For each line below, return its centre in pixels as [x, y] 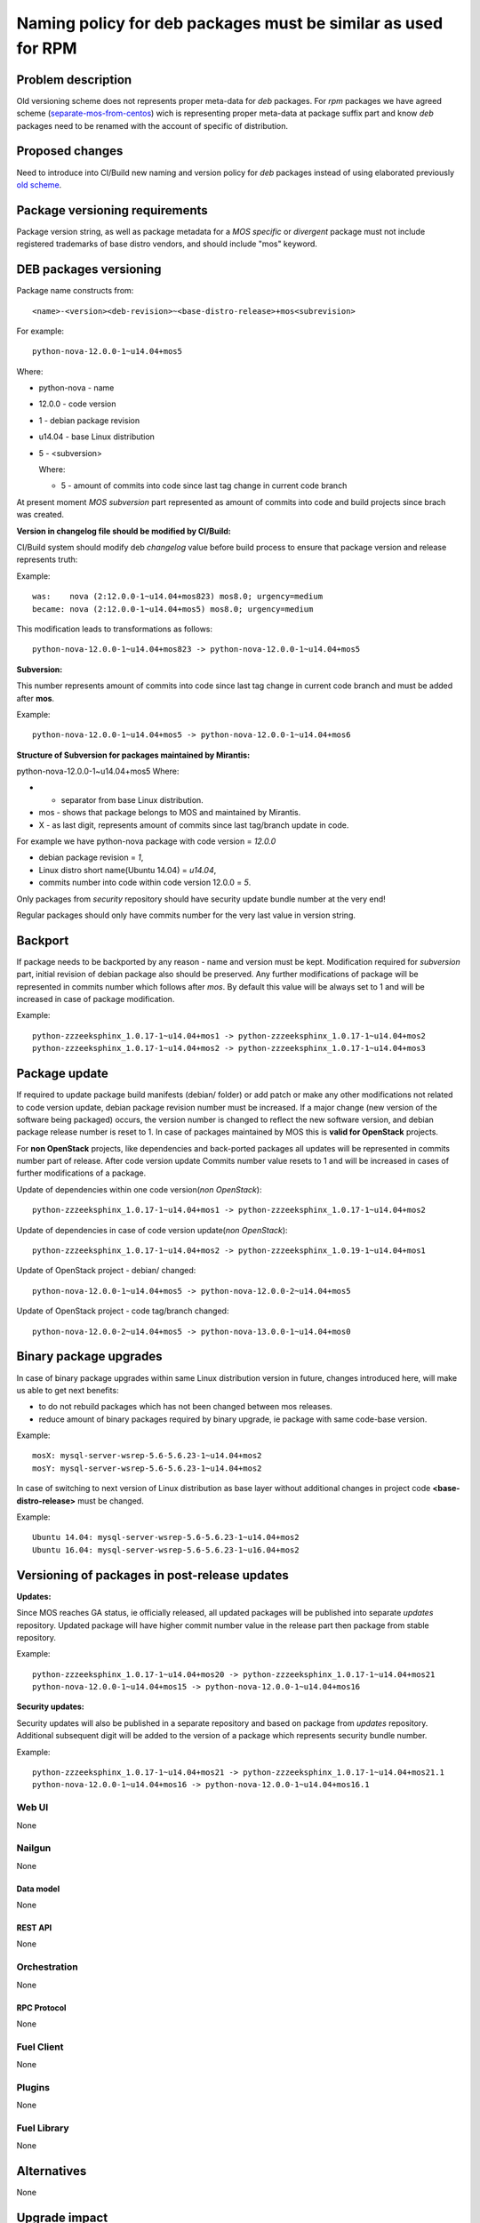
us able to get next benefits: [68, 1390]
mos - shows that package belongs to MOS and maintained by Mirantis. [170, 813]
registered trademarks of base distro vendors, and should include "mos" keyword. [167, 244]
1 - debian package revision [89, 420]
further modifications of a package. [81, 1173]
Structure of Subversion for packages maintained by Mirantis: [133, 755]
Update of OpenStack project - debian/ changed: [106, 1271]
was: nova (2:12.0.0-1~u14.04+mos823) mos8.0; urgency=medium [178, 597]
